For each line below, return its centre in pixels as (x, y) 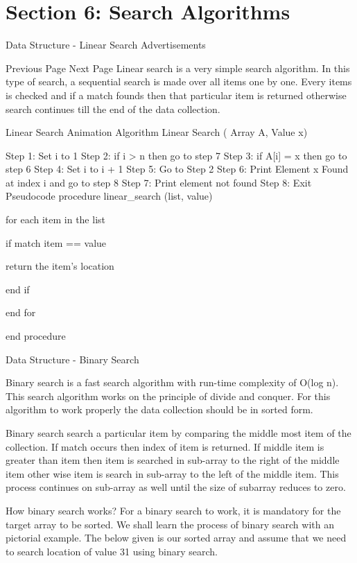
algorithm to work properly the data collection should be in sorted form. (159, 409)
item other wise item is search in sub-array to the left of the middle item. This (172, 473)
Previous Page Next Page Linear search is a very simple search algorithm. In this (178, 68)
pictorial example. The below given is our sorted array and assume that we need (176, 538)
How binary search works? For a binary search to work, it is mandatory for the (173, 510)
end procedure (36, 336)
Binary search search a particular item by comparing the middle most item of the (178, 433)
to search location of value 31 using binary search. (112, 551)
